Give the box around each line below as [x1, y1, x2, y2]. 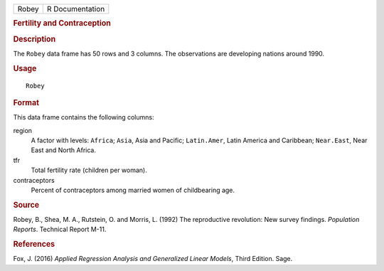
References [13, 239, 55, 249]
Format [13, 97, 39, 107]
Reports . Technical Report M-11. [13, 225, 107, 234]
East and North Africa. [31, 146, 96, 154]
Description [13, 34, 56, 44]
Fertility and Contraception [13, 18, 112, 28]
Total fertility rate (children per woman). [31, 166, 147, 174]
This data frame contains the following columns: [13, 113, 154, 122]
